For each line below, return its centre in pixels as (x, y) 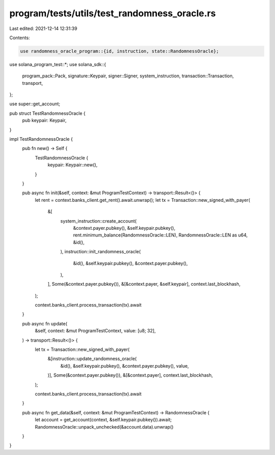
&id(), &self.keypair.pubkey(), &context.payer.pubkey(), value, (125, 366)
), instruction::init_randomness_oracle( (101, 252)
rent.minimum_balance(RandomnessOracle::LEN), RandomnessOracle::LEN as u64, (160, 235)
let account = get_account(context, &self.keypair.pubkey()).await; (103, 420)
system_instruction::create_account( (99, 221)
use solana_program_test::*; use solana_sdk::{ (58, 64)
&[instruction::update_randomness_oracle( (92, 359)
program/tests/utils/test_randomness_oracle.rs (113, 13)
